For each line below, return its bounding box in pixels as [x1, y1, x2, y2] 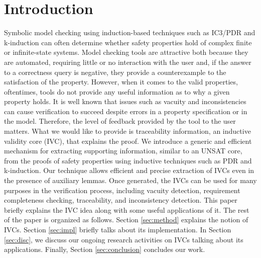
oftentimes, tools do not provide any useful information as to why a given [4, 86, 230, 97]
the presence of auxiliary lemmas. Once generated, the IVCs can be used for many [4, 175, 257, 186]
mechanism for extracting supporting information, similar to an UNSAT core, [4, 145, 242, 156]
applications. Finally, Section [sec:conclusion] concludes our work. [4, 244, 205, 254]
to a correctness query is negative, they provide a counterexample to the [4, 66, 226, 77]
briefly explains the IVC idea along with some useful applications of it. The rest [4, 204, 249, 215]
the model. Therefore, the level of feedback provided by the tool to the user [4, 116, 236, 126]
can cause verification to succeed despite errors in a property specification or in [4, 106, 247, 116]
